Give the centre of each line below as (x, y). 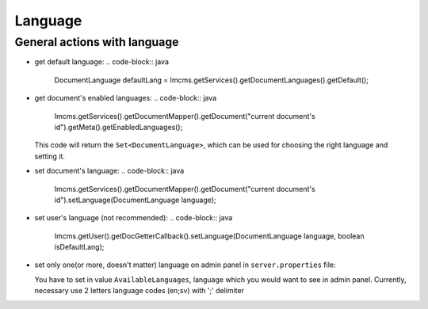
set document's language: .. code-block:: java (109, 171)
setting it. (50, 156)
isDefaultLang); (79, 247)
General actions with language (97, 42)
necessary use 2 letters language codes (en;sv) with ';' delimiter (139, 291)
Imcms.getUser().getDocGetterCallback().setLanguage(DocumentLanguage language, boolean (209, 236)
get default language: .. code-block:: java (102, 62)
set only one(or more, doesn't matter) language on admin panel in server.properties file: (185, 265)
